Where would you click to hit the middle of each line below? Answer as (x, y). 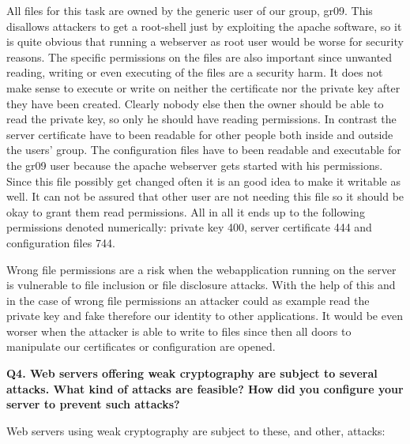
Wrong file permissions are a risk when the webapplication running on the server (201, 269)
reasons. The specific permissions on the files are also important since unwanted (199, 56)
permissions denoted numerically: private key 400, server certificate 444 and (189, 227)
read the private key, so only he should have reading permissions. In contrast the (201, 119)
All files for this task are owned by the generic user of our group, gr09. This (190, 10)
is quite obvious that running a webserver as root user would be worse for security (205, 41)
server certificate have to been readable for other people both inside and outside (200, 134)
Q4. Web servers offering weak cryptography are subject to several (192, 373)
